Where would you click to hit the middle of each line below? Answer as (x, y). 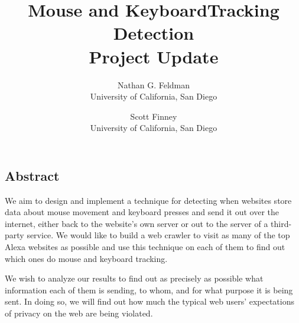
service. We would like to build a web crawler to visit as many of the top (158, 235)
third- (281, 223)
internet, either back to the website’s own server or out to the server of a (136, 223)
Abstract (32, 175)
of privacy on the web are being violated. (79, 313)
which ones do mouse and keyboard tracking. (86, 258)
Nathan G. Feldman (154, 84)
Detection (154, 33)
